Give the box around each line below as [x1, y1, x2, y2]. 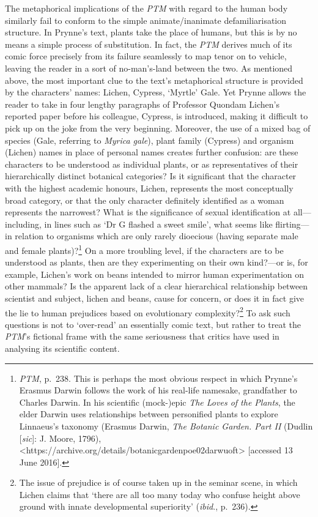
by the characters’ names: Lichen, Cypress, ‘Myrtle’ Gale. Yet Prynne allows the [5, 86, 306, 99]
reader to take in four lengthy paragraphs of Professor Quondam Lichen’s [5, 97, 280, 110]
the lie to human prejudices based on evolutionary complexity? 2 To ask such [5, 304, 290, 319]
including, [5, 217, 42, 230]
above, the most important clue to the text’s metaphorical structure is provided [5, 73, 303, 86]
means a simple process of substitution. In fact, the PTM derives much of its [5, 37, 292, 50]
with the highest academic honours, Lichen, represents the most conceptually [5, 181, 294, 194]
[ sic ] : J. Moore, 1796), [19, 431, 102, 444]
